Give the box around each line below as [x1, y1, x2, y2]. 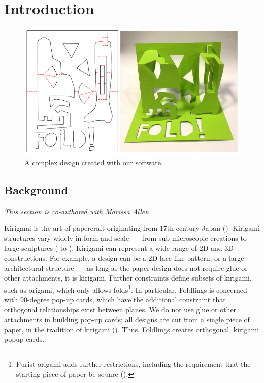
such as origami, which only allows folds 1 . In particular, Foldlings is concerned [4, 283, 247, 295]
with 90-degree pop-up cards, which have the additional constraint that [4, 294, 226, 305]
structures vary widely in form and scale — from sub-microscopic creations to [4, 232, 247, 243]
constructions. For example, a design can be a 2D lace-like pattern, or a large [4, 253, 244, 263]
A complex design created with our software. [24, 157, 163, 167]
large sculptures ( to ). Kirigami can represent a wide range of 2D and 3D [4, 242, 234, 253]
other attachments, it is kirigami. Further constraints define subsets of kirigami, [4, 272, 252, 283]
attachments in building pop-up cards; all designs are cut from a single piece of [4, 314, 250, 325]
